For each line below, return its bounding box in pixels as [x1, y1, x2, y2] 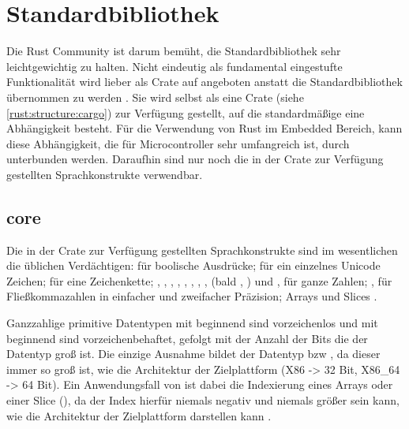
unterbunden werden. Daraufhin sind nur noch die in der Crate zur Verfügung [6, 151, 384, 167]
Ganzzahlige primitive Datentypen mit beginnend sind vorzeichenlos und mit [6, 315, 378, 331]
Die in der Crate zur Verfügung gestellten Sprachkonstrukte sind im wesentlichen [6, 241, 398, 258]
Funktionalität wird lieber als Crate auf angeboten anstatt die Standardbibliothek [6, 73, 403, 90]
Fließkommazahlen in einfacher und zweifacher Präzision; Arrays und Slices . [6, 288, 377, 304]
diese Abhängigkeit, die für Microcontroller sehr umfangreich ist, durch [6, 135, 350, 151]
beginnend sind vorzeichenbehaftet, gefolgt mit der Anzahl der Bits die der [6, 330, 368, 346]
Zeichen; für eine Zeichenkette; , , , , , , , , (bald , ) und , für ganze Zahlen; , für [6, 272, 392, 289]
